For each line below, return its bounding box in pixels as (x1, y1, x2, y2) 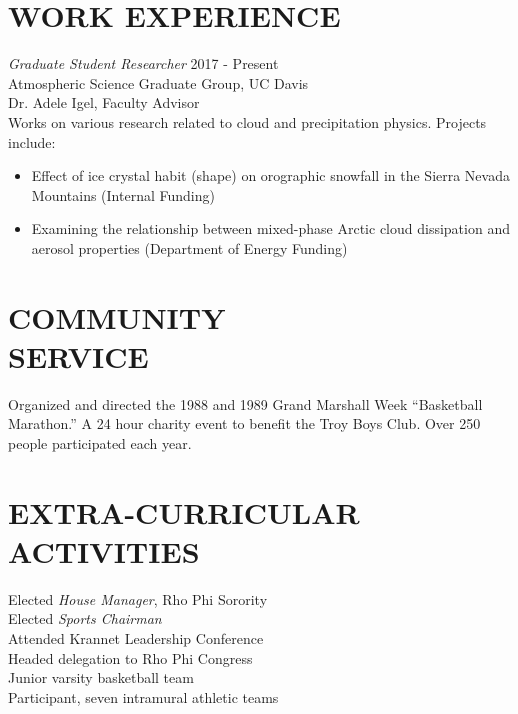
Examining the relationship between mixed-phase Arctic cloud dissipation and (31, 218, 510, 239)
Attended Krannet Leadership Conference (8, 628, 264, 649)
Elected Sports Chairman (8, 608, 162, 629)
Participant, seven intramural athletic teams (8, 686, 279, 707)
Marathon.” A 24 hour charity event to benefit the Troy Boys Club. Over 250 (8, 413, 481, 434)
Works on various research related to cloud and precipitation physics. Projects (8, 111, 487, 132)
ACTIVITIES (8, 530, 200, 571)
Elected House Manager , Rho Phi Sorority (8, 588, 268, 609)
